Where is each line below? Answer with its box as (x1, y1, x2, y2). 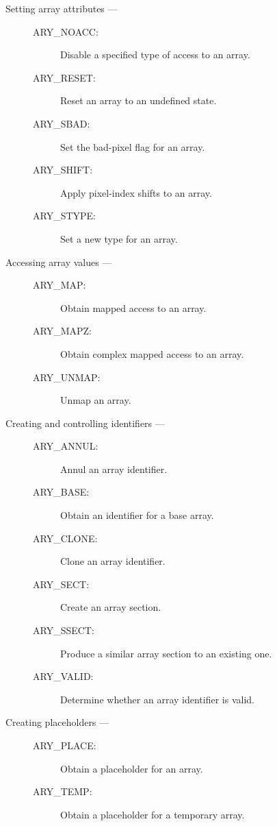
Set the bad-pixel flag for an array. (60, 139, 205, 154)
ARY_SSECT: (33, 623, 94, 637)
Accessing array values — (5, 254, 112, 269)
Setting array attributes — (5, 1, 118, 15)
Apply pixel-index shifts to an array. (60, 185, 212, 199)
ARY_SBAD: (33, 116, 90, 130)
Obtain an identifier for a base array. (60, 508, 214, 522)
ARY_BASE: (33, 485, 90, 499)
